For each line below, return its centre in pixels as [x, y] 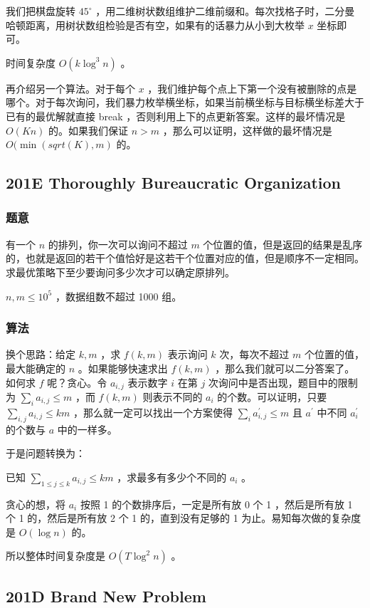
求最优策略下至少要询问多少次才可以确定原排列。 [120, 272]
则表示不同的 [173, 396]
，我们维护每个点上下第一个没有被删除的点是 [252, 88]
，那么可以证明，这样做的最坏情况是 [247, 130]
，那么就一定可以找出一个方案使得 [153, 412]
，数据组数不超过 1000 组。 [118, 296]
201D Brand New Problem [106, 596]
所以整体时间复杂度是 [55, 556]
